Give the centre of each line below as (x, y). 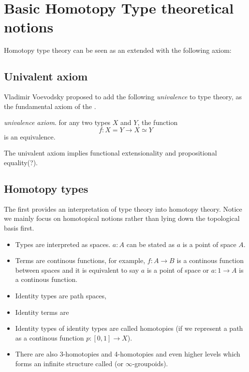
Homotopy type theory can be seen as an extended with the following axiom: (118, 50)
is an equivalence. (30, 136)
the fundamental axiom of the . (50, 106)
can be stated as (150, 244)
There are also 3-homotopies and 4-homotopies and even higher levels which (128, 354)
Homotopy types (46, 189)
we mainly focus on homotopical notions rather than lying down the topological (122, 218)
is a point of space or (178, 270)
